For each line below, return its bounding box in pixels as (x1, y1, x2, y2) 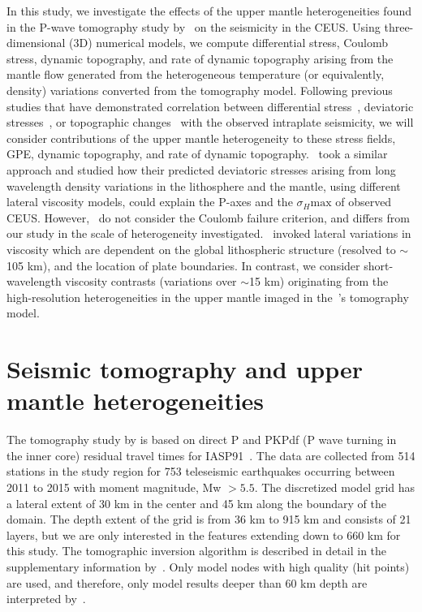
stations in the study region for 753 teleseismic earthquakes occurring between (6, 463, 395, 480)
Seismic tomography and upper (6, 352, 364, 386)
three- (384, 18, 414, 35)
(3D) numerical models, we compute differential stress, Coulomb (69, 34, 389, 51)
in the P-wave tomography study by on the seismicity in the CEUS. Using (6, 18, 381, 35)
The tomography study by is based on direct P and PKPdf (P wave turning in (6, 431, 397, 448)
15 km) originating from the (249, 273, 389, 290)
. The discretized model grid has (254, 478, 416, 495)
